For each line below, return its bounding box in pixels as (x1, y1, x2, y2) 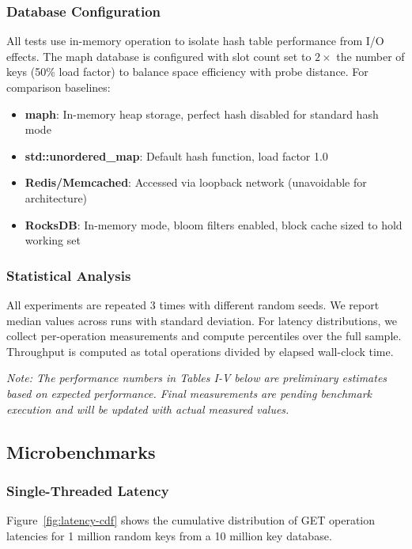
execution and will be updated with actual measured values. (6, 400, 289, 417)
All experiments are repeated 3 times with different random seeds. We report (6, 296, 380, 312)
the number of (336, 47, 405, 64)
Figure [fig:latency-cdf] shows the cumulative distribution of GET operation (6, 512, 376, 528)
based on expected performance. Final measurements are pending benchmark (6, 384, 372, 401)
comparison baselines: (6, 79, 111, 95)
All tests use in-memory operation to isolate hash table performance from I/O (6, 32, 384, 49)
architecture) (25, 189, 88, 206)
